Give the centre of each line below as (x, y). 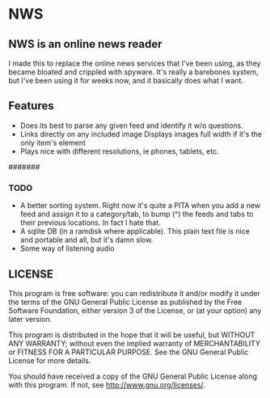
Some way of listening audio (67, 248)
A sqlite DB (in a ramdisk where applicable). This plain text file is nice (135, 231)
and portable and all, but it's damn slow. (86, 240)
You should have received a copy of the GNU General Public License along (133, 376)
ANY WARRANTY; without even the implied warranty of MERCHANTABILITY (135, 343)
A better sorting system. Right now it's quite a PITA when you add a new (140, 205)
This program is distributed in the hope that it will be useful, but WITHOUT (132, 334)
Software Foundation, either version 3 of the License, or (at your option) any (135, 310)
